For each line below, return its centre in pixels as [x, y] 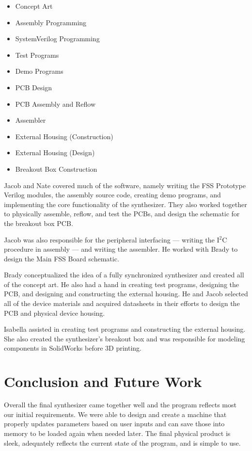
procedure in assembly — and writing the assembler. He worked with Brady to [121, 249]
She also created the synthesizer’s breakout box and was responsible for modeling [125, 338]
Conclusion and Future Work [103, 381]
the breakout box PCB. [39, 223]
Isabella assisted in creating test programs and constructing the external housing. [125, 329]
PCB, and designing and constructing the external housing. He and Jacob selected [126, 294]
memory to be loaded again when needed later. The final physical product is [117, 433]
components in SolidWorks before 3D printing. [73, 348]
